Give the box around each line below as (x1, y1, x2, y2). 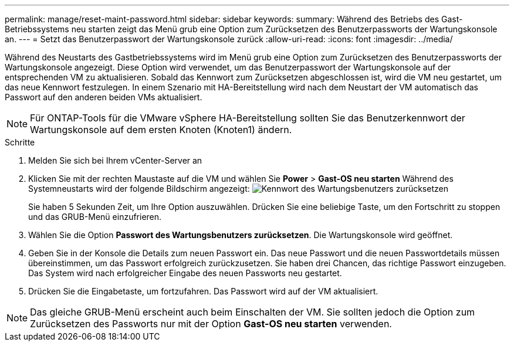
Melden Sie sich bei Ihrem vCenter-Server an (28, 155, 202, 165)
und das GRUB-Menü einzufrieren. (28, 212, 162, 222)
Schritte (5, 137, 35, 147)
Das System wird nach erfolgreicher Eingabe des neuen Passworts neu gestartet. (28, 268, 342, 278)
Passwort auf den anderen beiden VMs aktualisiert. (5, 92, 202, 102)
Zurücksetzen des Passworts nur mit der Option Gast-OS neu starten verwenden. (30, 318, 392, 330)
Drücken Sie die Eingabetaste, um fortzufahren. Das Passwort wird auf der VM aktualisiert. (28, 286, 378, 296)
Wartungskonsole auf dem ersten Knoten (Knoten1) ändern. (30, 124, 292, 135)
